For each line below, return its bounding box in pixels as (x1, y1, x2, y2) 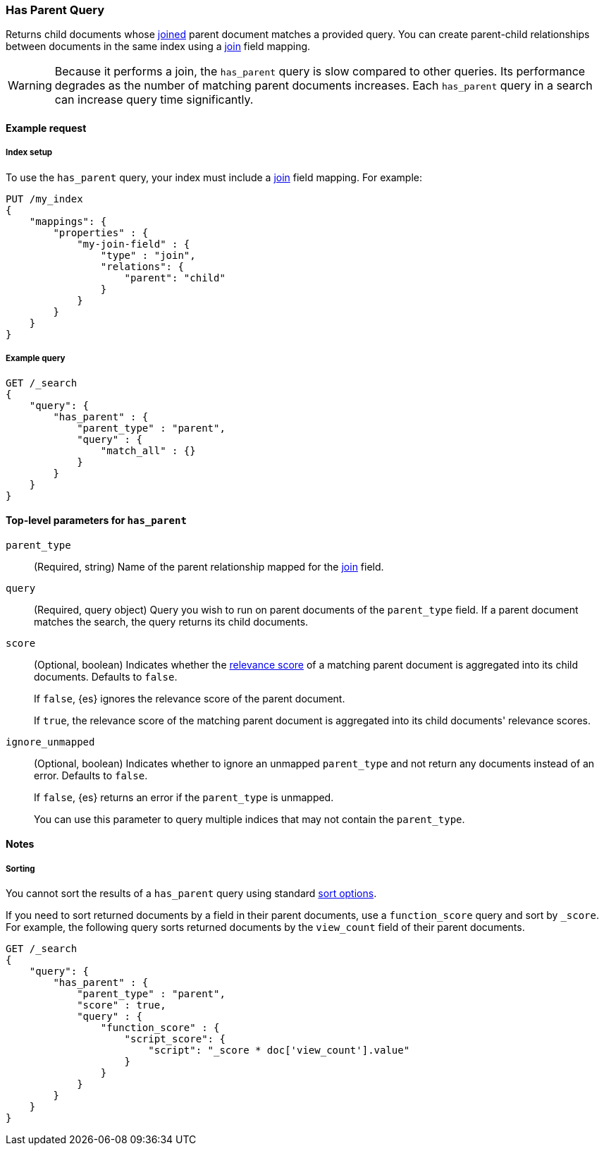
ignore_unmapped (6, 736, 95, 748)
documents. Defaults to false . (34, 670, 178, 683)
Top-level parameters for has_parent (6, 514, 187, 527)
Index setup (6, 147, 53, 158)
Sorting (6, 863, 35, 874)
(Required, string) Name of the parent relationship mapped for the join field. (34, 560, 384, 573)
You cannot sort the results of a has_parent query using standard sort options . (6, 887, 377, 900)
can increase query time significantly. (54, 92, 254, 107)
